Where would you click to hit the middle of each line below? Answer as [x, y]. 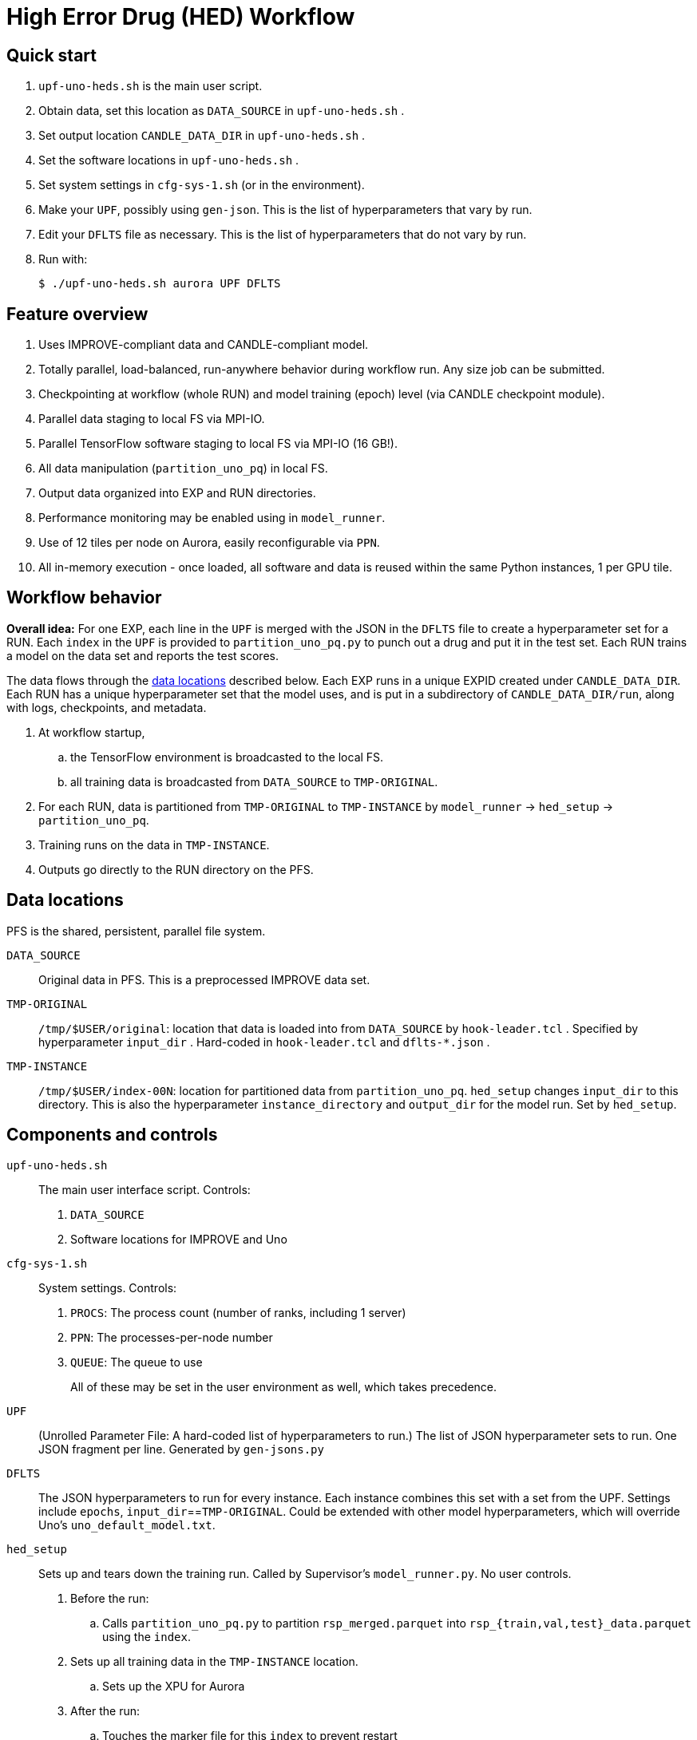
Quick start [51, 55]
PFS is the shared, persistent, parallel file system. [136, 931]
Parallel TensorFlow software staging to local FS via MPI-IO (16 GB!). [218, 444]
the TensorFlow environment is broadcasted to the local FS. [227, 757]
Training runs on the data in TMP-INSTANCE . [154, 844]
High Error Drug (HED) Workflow [181, 17]
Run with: [63, 259]
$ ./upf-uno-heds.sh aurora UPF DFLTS [160, 284]
